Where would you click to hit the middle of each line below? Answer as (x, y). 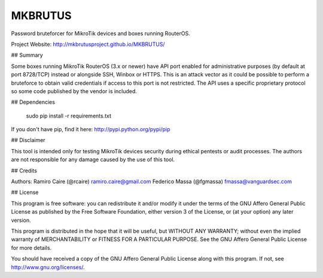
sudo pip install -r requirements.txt (69, 116)
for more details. (31, 248)
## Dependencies (33, 102)
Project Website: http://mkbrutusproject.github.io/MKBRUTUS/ (88, 44)
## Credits (24, 171)
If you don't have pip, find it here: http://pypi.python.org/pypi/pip (91, 129)
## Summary (27, 55)
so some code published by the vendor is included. (74, 91)
